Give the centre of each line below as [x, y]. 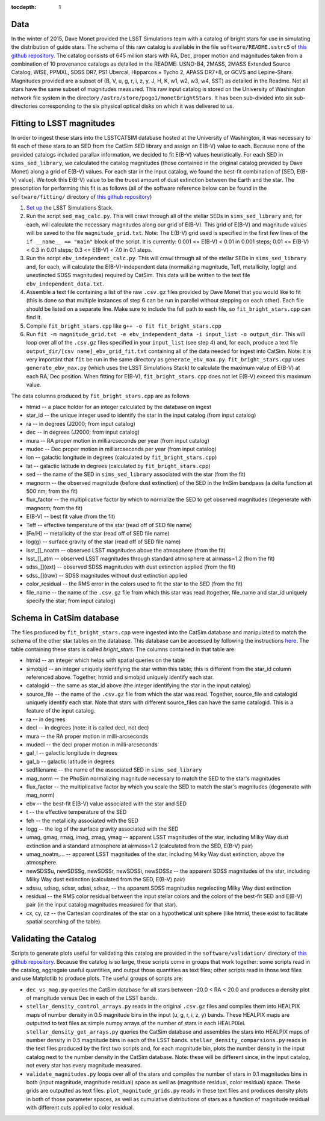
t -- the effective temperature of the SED [76, 812]
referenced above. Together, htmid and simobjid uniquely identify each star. [120, 677]
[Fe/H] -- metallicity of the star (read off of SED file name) [98, 533]
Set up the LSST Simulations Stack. [70, 208]
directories [25, 106]
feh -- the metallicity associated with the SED [82, 820]
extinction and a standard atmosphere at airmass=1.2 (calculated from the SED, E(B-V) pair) [140, 846]
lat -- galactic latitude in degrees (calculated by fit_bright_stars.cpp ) [118, 466]
